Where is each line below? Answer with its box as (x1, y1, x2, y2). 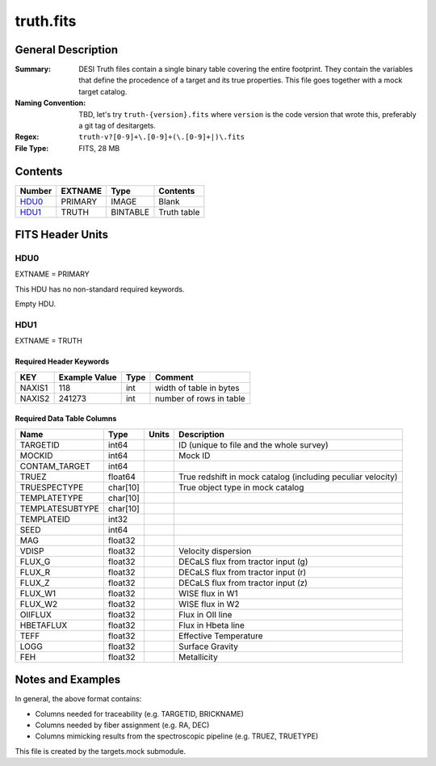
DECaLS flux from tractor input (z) (178, 577, 308, 588)
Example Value (58, 372, 117, 383)
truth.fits (15, 12, 77, 30)
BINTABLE (110, 206, 149, 217)
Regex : (15, 132, 40, 141)
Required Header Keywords (15, 356, 110, 367)
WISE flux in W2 (178, 598, 240, 609)
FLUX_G (19, 556, 51, 567)
